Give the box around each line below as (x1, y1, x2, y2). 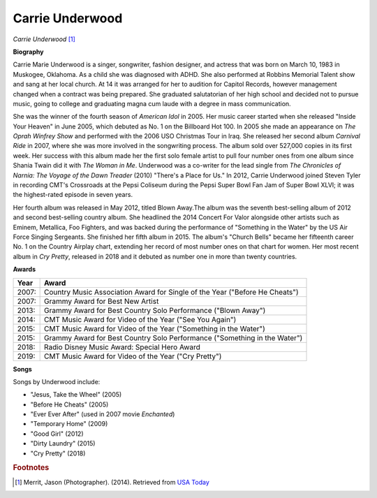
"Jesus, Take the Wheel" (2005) (30, 390, 122, 399)
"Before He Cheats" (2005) (30, 400, 109, 409)
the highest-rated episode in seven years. (13, 191, 133, 199)
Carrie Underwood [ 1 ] (13, 35, 76, 43)
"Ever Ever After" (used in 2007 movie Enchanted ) (30, 410, 175, 418)
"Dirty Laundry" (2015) (30, 439, 96, 448)
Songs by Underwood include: (13, 377, 101, 386)
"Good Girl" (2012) (30, 430, 84, 438)
